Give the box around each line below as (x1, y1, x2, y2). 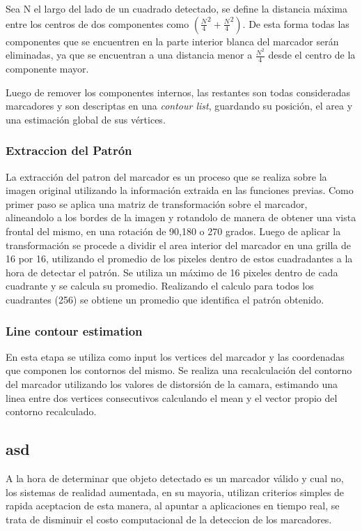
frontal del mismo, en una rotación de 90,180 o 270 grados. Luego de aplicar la (6, 224, 341, 239)
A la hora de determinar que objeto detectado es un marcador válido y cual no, (6, 471, 344, 486)
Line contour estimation (6, 322, 143, 339)
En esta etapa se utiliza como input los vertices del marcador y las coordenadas (6, 349, 345, 364)
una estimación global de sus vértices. (6, 112, 166, 126)
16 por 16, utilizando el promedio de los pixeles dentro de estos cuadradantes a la (6, 251, 353, 266)
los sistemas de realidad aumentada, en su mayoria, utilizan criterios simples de (6, 484, 345, 499)
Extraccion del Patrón (6, 142, 132, 159)
